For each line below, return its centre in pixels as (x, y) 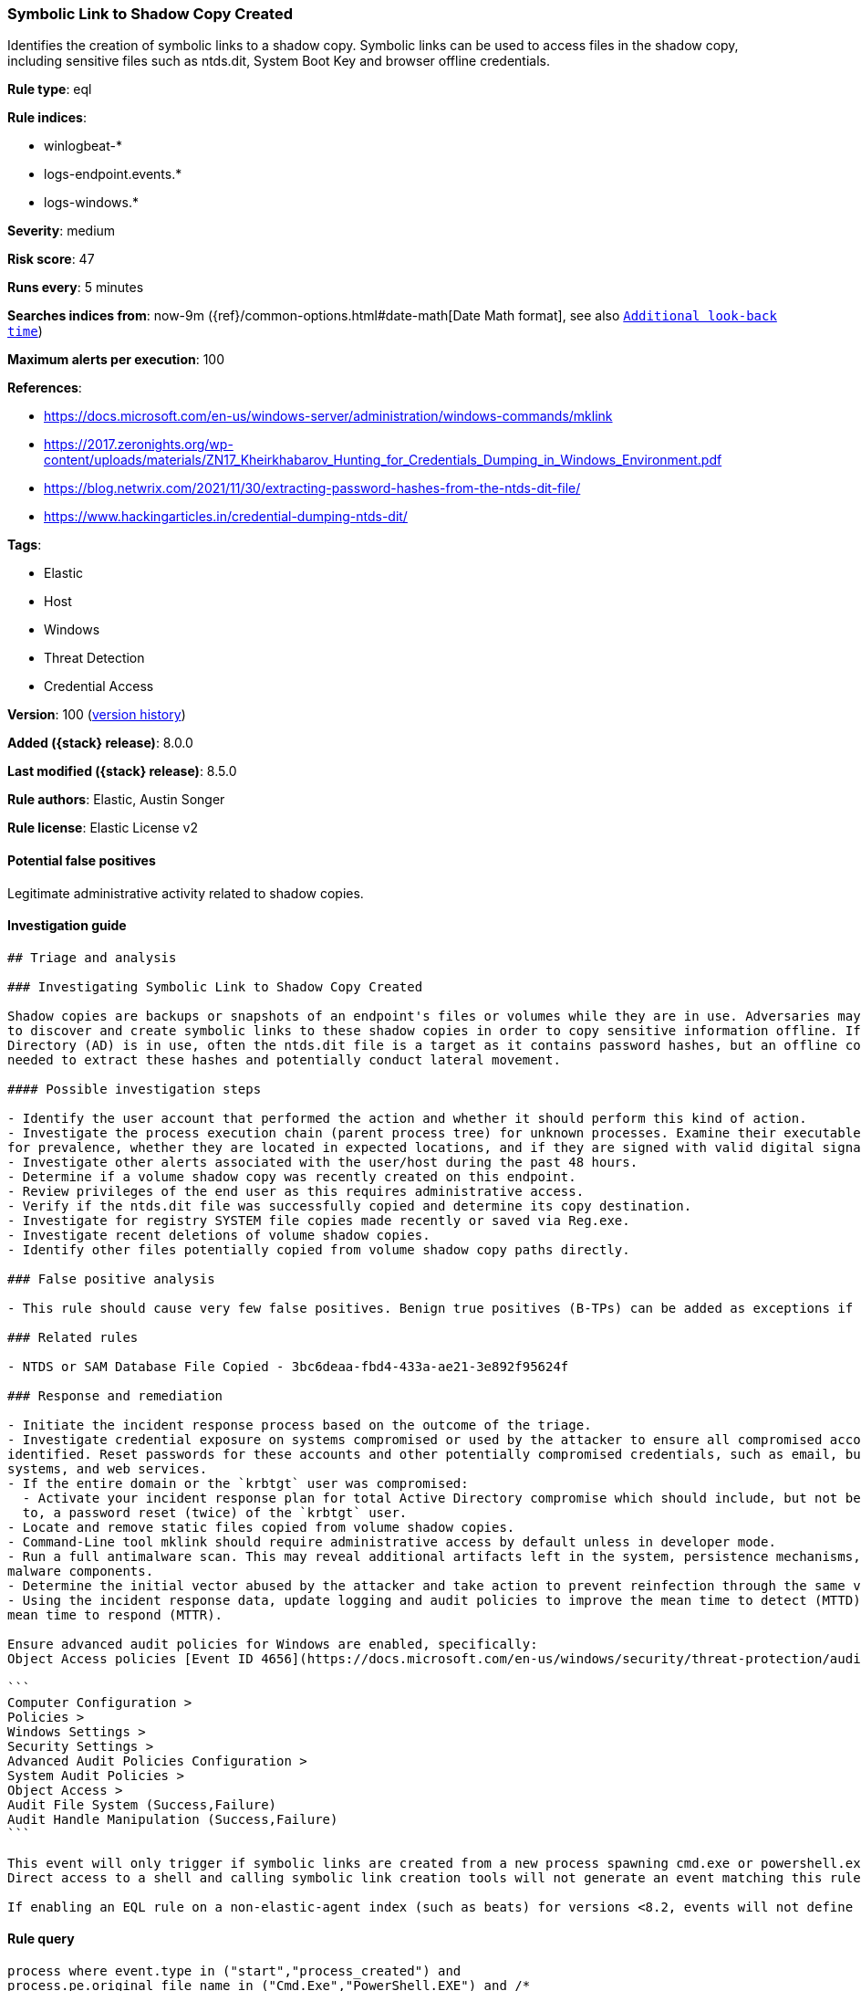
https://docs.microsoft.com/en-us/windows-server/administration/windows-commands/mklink (328, 416)
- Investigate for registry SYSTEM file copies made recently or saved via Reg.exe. (319, 1220)
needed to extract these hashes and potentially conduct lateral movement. (284, 1059)
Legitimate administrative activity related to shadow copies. (186, 893)
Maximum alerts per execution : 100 (116, 360)
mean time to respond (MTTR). (115, 1614)
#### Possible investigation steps (135, 1089)
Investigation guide (67, 926)
